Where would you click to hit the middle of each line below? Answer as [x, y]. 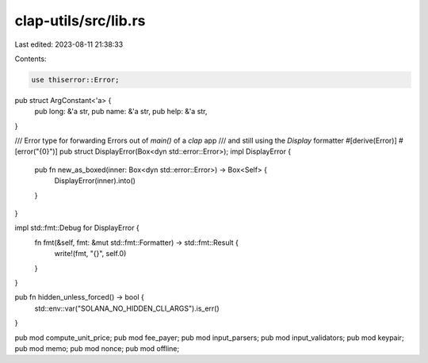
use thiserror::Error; [75, 80]
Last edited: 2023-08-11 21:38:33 [69, 44]
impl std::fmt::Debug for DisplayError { [77, 228]
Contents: [31, 59]
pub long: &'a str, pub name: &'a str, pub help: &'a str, [121, 112]
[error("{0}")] [36, 151]
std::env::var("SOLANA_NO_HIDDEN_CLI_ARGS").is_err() [127, 308]
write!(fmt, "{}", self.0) [90, 254]
